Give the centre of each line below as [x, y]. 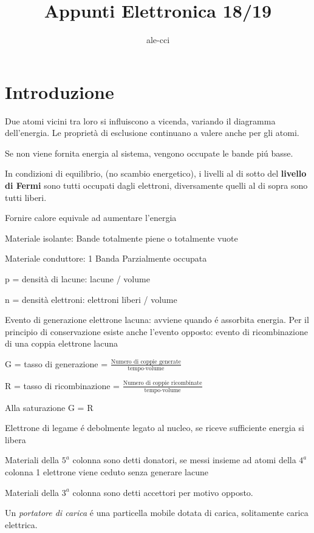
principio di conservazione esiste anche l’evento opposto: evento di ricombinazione [156, 331]
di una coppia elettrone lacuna [61, 343]
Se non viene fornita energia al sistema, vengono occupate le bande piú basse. [149, 153]
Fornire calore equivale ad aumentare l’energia [91, 218]
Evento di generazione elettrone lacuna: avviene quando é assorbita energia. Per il [157, 320]
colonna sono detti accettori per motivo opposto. [163, 492]
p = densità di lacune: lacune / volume [77, 279]
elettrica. [21, 524]
